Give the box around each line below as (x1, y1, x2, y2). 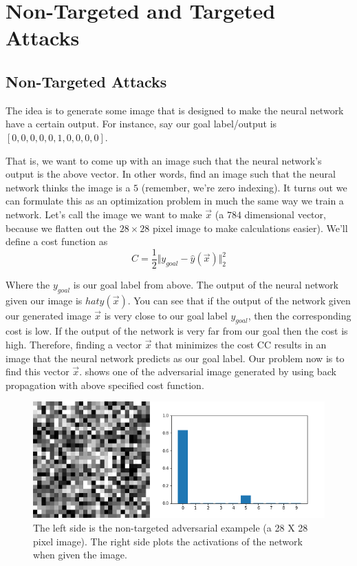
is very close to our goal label (104, 308, 228, 322)
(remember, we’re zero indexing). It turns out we (141, 180, 347, 194)
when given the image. (33, 547, 127, 562)
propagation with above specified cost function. (6, 377, 204, 392)
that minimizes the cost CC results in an (155, 337, 327, 351)
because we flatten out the (6, 220, 117, 235)
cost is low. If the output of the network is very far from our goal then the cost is (6, 324, 348, 338)
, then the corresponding (248, 308, 351, 322)
